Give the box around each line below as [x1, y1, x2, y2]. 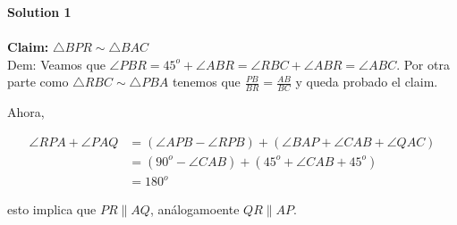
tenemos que [172, 72, 241, 91]
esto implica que [7, 200, 97, 219]
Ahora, [7, 103, 45, 121]
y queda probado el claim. [295, 72, 438, 91]
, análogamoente [149, 200, 240, 219]
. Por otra [396, 54, 450, 73]
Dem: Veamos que [7, 54, 106, 73]
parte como [7, 72, 69, 91]
